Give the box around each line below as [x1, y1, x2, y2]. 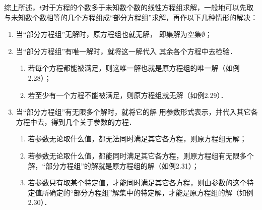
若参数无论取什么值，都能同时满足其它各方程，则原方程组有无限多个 [28, 150, 254, 161]
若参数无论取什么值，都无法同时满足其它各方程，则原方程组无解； [28, 133, 247, 144]
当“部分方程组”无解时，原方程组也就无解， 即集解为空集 [16, 29, 202, 39]
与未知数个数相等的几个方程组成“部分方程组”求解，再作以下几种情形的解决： [4, 12, 258, 22]
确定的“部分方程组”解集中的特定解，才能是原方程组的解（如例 [49, 187, 253, 197]
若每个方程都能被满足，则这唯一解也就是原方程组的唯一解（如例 [28, 63, 240, 73]
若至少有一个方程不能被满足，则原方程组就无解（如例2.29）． [28, 89, 228, 100]
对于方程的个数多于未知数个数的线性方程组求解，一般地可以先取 [42, 2, 254, 12]
